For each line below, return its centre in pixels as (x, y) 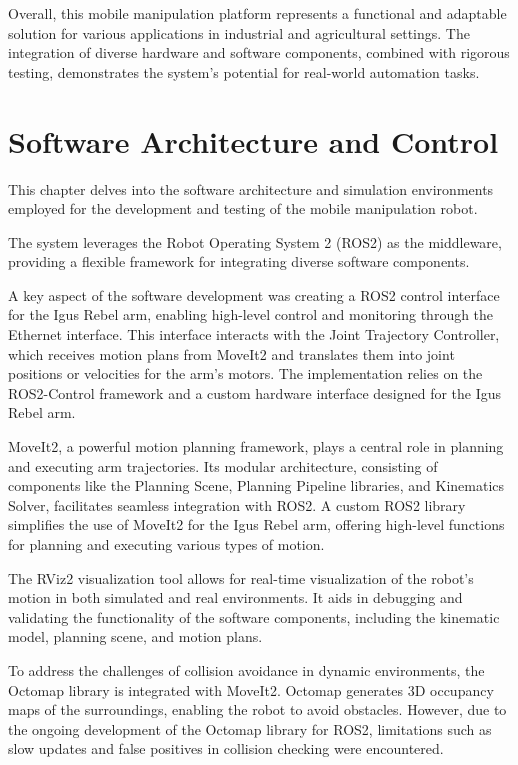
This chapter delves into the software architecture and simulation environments (251, 188)
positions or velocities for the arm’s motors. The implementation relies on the (245, 373)
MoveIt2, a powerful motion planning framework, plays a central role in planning (256, 446)
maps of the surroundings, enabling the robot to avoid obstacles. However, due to (257, 709)
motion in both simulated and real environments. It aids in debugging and (235, 597)
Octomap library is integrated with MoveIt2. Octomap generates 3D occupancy (251, 689)
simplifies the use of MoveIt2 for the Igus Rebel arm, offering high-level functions (256, 524)
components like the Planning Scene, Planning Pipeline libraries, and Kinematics (256, 485)
